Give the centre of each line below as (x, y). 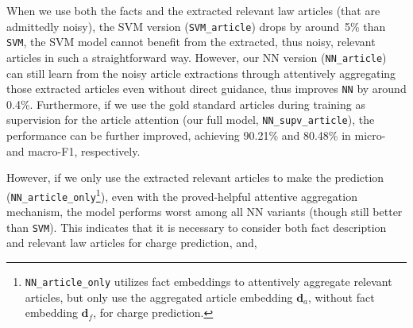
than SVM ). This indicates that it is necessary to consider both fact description (197, 227)
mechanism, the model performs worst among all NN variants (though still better (205, 212)
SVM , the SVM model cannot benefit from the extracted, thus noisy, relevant (191, 42)
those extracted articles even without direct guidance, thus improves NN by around (206, 89)
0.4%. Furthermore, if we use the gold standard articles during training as (186, 104)
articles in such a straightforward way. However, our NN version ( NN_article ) (197, 57)
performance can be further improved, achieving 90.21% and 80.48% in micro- (196, 135)
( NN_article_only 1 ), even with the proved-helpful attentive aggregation (182, 195)
